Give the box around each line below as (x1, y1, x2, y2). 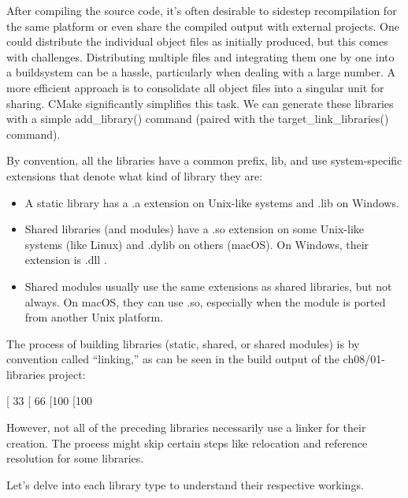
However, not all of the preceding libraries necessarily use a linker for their (6, 419, 366, 436)
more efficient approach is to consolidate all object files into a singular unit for (6, 79, 384, 95)
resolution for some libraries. (6, 450, 144, 466)
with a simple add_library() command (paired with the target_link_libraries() (6, 110, 389, 127)
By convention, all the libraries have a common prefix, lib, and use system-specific (6, 152, 402, 169)
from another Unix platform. (24, 309, 163, 325)
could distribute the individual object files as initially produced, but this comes (6, 33, 388, 50)
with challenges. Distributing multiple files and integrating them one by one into (6, 48, 395, 65)
